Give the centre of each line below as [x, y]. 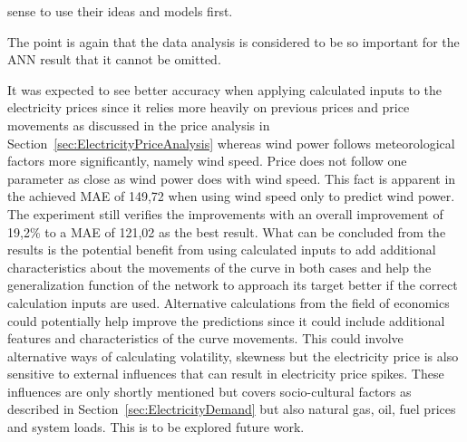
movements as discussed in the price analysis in [139, 125]
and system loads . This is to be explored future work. [156, 427]
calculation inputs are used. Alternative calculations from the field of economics [229, 302]
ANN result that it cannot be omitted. [114, 59]
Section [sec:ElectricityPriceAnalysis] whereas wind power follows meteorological [231, 143]
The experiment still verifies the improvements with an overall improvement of [225, 213]
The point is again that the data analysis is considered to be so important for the [233, 41]
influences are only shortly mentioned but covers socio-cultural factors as [209, 391]
